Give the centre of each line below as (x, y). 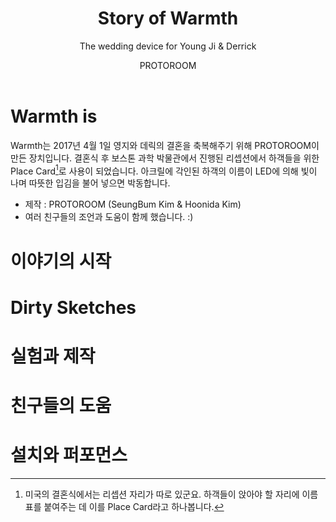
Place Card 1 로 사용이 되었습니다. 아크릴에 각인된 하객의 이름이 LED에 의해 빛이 (164, 170)
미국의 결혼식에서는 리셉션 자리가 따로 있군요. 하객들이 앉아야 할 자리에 (162, 494)
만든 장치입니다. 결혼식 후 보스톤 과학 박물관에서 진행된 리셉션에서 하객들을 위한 (165, 158)
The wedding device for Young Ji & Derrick (168, 46)
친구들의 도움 (61, 406)
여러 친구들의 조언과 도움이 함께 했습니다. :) (109, 217)
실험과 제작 (53, 356)
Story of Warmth (168, 18)
